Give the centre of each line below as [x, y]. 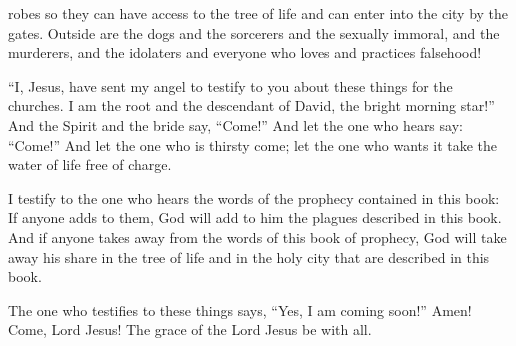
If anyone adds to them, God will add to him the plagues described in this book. [255, 217]
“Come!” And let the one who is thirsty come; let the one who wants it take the [253, 144]
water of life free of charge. [90, 164]
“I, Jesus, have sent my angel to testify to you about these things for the [230, 85]
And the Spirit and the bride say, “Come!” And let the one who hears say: [235, 124]
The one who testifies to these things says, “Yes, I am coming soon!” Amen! [240, 309]
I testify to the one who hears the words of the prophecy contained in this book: [254, 197]
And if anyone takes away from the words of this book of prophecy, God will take [257, 236]
